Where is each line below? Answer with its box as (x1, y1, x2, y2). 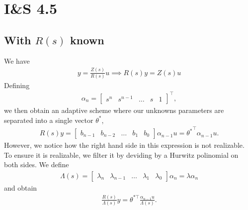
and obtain (4, 182, 37, 193)
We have (4, 55, 30, 66)
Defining (4, 80, 30, 90)
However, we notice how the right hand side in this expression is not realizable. (4, 140, 245, 150)
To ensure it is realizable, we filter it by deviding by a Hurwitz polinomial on (4, 149, 239, 160)
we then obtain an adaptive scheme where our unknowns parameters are (4, 105, 224, 115)
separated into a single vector (4, 114, 93, 125)
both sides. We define (4, 159, 69, 170)
